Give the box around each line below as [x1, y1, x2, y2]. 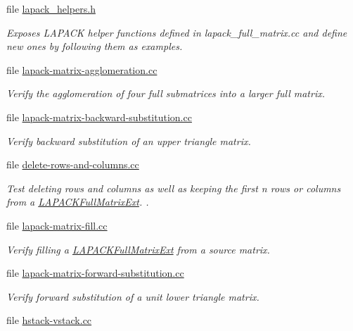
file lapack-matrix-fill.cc [6, 218, 108, 232]
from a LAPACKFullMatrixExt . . [6, 194, 149, 209]
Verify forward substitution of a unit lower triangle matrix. [6, 289, 259, 304]
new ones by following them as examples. [6, 39, 183, 54]
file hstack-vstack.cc [6, 313, 92, 327]
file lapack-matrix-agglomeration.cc [6, 62, 158, 77]
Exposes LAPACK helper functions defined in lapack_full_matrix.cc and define [6, 25, 347, 39]
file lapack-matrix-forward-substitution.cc [6, 266, 184, 280]
